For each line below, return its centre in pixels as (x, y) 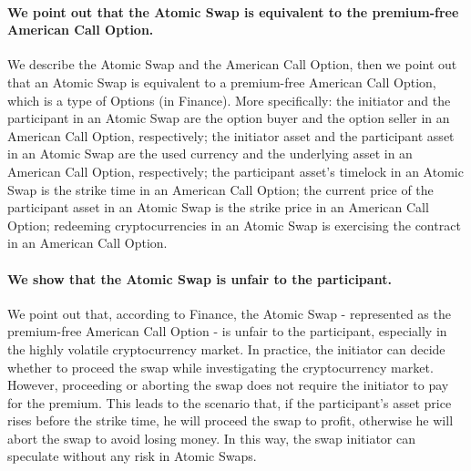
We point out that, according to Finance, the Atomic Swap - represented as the (229, 313)
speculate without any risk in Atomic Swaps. (132, 456)
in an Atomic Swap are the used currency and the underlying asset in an (210, 154)
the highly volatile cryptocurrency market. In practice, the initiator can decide (226, 348)
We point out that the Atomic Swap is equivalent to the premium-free (233, 11)
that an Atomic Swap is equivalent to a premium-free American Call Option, (222, 82)
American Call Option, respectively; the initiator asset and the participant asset (231, 135)
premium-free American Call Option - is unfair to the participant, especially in (227, 331)
